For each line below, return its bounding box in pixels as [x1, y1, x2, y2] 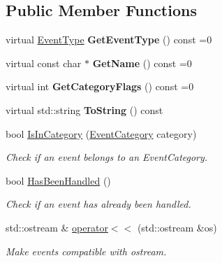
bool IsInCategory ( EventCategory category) [6, 126, 197, 141]
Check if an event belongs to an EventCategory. [6, 150, 208, 164]
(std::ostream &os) [137, 220, 217, 234]
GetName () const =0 [92, 55, 192, 70]
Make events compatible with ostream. [6, 243, 167, 258]
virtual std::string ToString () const [6, 102, 163, 117]
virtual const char [6, 55, 82, 70]
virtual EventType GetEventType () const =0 [6, 32, 212, 47]
